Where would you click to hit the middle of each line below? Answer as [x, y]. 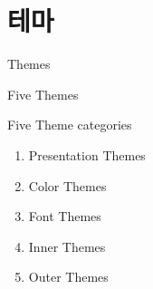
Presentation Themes [87, 154]
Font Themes [65, 216]
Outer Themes [68, 277]
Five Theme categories [70, 125]
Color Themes [67, 185]
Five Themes [43, 94]
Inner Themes [67, 246]
